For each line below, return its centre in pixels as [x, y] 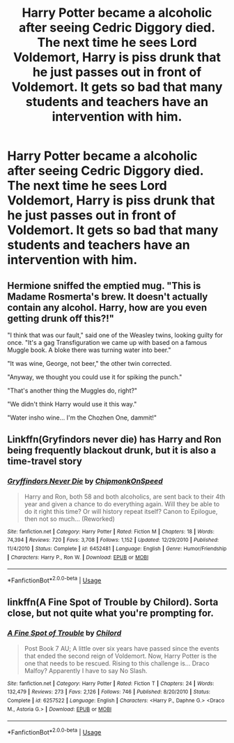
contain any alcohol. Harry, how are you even [107, 308]
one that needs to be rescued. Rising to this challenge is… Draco [117, 663]
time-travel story [45, 461]
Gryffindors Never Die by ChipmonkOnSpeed [85, 481]
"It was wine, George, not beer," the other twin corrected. [89, 363]
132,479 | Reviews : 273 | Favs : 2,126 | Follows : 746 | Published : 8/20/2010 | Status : [109, 692]
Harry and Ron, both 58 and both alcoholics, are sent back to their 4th [125, 496]
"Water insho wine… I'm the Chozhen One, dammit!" [82, 418]
